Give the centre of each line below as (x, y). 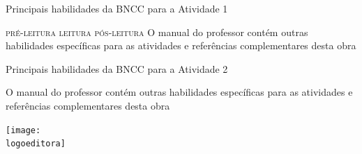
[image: (23, 130)
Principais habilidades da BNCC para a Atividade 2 (117, 68)
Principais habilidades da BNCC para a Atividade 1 (117, 8)
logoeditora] (36, 144)
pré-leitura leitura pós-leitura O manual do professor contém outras (157, 32)
